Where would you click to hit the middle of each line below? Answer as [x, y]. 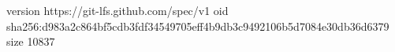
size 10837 [31, 41]
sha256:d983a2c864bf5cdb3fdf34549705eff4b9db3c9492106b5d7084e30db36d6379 [198, 26]
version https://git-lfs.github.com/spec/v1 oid [117, 10]
